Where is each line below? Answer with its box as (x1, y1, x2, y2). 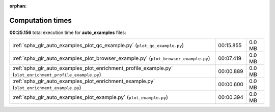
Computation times (9, 16, 72, 25)
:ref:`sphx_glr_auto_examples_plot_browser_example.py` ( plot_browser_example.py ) (12, 55, 210, 62)
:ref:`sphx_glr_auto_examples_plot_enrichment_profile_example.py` (12, 65, 173, 72)
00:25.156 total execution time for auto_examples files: (9, 29, 126, 35)
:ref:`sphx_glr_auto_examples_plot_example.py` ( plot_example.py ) (12, 94, 168, 101)
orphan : (9, 3, 27, 9)
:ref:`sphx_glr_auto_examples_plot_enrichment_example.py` (12, 78, 155, 85)
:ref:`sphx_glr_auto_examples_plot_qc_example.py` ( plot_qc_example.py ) (12, 42, 184, 49)
